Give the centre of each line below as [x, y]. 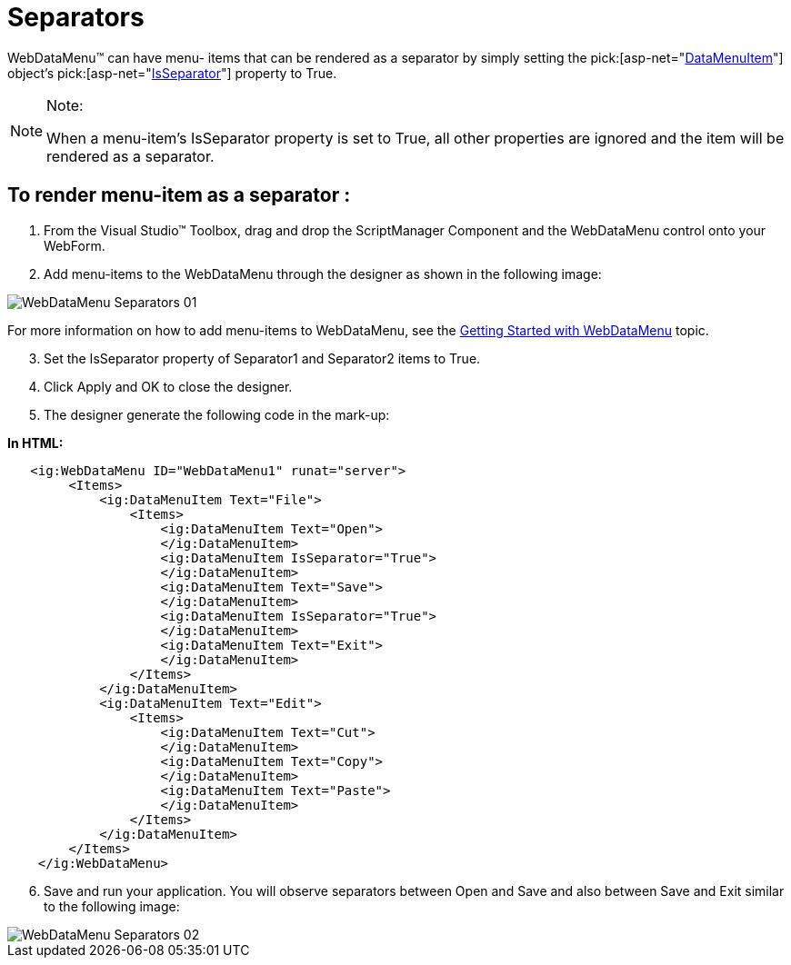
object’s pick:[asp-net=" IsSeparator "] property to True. [172, 73]
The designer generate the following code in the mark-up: [217, 414]
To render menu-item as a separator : [179, 195]
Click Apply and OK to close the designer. [168, 386]
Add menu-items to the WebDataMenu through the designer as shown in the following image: [323, 274]
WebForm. [75, 245]
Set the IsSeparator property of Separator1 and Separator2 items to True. [262, 358]
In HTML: [35, 443]
